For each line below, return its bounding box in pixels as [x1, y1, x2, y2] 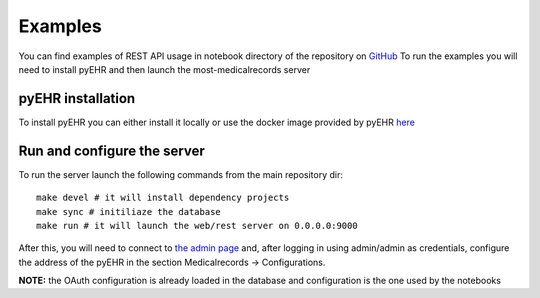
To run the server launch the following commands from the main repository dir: [18, 168, 344, 180]
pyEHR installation [18, 90, 136, 107]
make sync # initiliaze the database [36, 206, 222, 217]
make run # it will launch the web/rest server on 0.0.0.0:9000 [36, 220, 359, 231]
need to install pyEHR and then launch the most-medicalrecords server [18, 63, 311, 75]
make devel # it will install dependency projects [36, 192, 290, 204]
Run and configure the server [18, 142, 205, 159]
